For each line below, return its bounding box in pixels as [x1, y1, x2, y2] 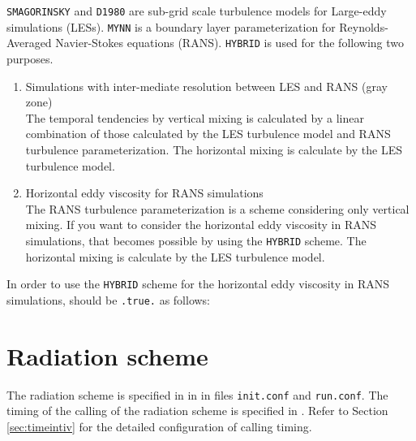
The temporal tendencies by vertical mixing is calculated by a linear [25, 109, 364, 126]
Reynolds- [339, 18, 388, 35]
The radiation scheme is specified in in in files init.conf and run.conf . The [6, 386, 388, 403]
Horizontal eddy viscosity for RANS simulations [25, 184, 264, 201]
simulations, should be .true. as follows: [6, 291, 211, 308]
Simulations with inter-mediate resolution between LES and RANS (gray [25, 77, 388, 94]
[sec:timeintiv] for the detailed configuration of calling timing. [6, 417, 312, 435]
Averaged [6, 34, 52, 51]
